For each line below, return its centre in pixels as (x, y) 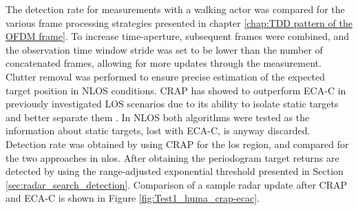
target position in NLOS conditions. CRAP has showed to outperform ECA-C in (176, 90)
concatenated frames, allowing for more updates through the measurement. (164, 63)
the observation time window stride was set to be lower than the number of (164, 49)
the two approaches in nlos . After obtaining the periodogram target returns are (172, 157)
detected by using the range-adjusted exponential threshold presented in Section (175, 171)
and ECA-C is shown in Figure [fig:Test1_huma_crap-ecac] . (133, 198)
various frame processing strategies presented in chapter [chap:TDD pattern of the (179, 22)
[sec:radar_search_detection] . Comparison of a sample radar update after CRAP (177, 184)
